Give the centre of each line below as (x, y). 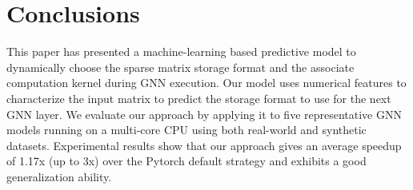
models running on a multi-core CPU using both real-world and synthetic (186, 130)
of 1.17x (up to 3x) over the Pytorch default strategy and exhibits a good (186, 161)
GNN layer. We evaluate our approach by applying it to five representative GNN (204, 114)
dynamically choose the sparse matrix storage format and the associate (180, 67)
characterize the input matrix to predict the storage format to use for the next (199, 98)
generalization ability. (59, 176)
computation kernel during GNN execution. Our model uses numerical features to (206, 83)
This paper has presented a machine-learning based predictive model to (181, 51)
